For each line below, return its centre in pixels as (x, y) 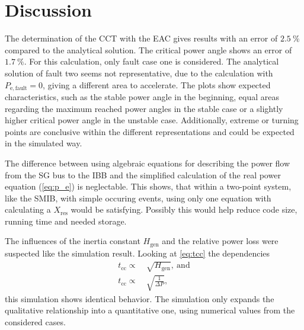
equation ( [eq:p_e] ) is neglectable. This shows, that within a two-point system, (148, 186)
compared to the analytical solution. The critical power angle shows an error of (148, 49)
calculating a (28, 209)
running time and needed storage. (66, 221)
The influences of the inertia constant (73, 241)
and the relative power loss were (220, 241)
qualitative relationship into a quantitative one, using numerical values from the (150, 310)
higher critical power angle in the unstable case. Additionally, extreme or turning (152, 120)
